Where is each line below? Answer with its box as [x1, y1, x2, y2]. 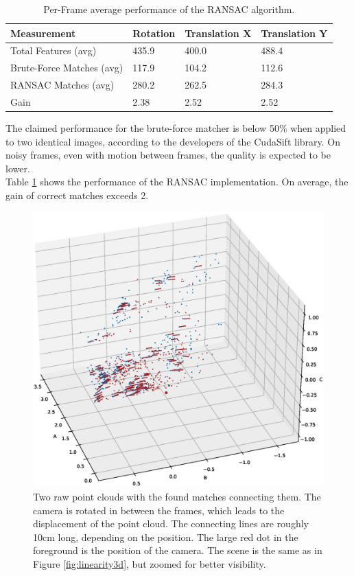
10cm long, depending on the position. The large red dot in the [33, 529, 298, 544]
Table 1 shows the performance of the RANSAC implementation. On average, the [5, 174, 349, 189]
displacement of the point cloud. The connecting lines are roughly [33, 516, 309, 531]
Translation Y [261, 25, 328, 40]
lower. [5, 161, 30, 175]
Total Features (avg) [10, 43, 97, 58]
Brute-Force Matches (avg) [10, 60, 123, 75]
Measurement [10, 25, 76, 40]
